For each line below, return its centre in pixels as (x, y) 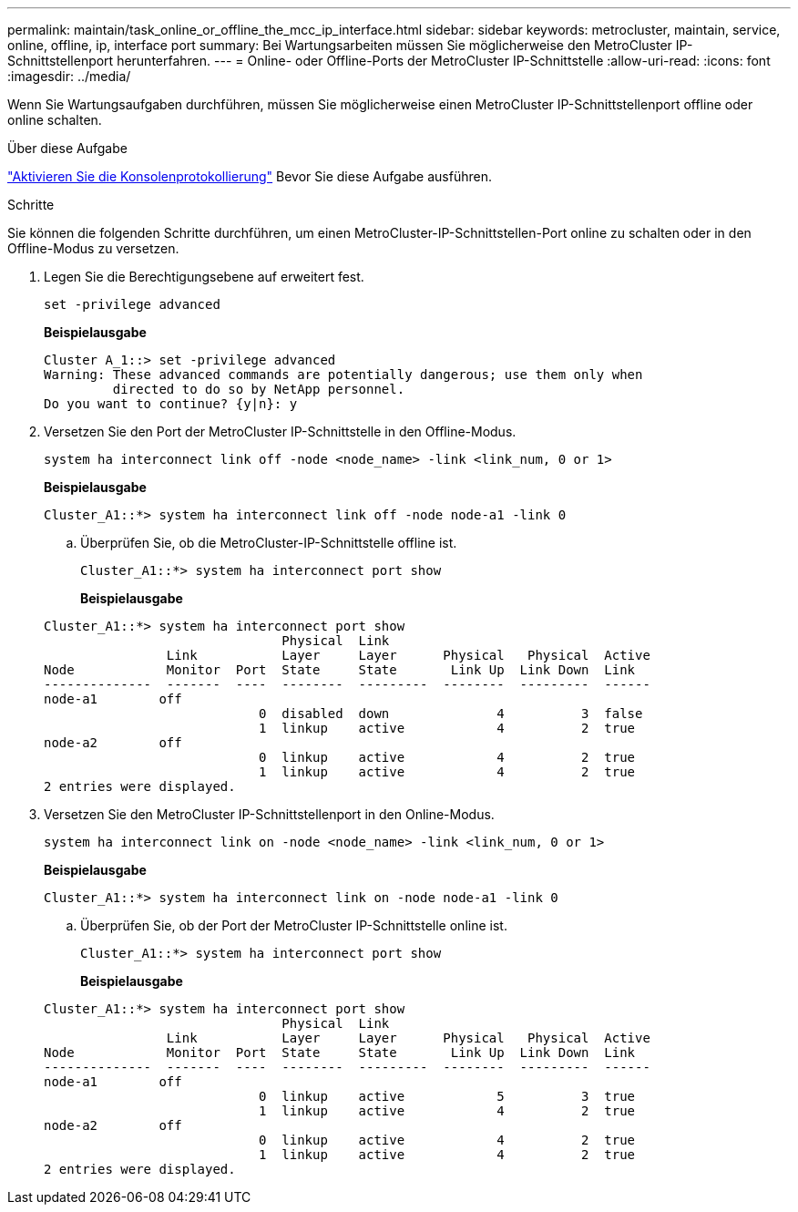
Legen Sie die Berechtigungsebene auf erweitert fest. (204, 277)
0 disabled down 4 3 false (451, 714)
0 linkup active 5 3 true (447, 1096)
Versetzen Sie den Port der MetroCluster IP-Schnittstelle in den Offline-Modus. (280, 431)
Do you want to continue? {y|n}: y (171, 404)
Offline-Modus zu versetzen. (93, 248)
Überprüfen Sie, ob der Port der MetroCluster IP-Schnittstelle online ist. (294, 925)
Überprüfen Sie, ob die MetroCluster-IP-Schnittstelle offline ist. (269, 543)
